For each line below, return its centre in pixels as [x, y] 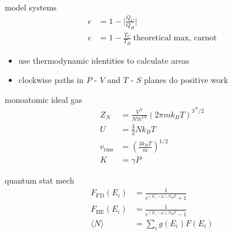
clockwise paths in [51, 80]
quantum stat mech [40, 180]
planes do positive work [186, 80]
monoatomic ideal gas [44, 99]
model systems [31, 7]
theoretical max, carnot [175, 38]
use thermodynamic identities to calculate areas [104, 60]
